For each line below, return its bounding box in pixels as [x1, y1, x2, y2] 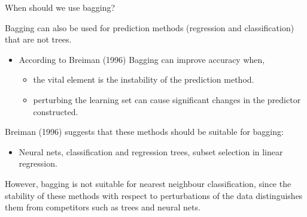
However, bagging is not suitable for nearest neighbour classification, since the [5, 177, 291, 189]
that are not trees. [5, 33, 72, 46]
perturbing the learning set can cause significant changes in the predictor [33, 93, 301, 106]
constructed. [33, 105, 78, 117]
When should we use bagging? [5, 1, 115, 13]
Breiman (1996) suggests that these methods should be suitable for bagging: [5, 125, 284, 138]
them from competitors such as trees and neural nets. [5, 201, 200, 213]
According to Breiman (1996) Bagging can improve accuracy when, [19, 53, 265, 65]
